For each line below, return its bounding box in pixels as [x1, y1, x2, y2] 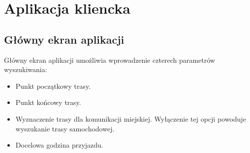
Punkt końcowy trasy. [15, 97, 81, 107]
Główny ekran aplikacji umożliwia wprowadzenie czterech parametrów [4, 54, 215, 65]
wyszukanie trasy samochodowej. [15, 123, 115, 133]
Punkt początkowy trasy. [15, 80, 91, 91]
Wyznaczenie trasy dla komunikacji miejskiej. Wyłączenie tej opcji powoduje [15, 113, 246, 124]
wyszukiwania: [4, 64, 47, 75]
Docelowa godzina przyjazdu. [15, 140, 103, 150]
